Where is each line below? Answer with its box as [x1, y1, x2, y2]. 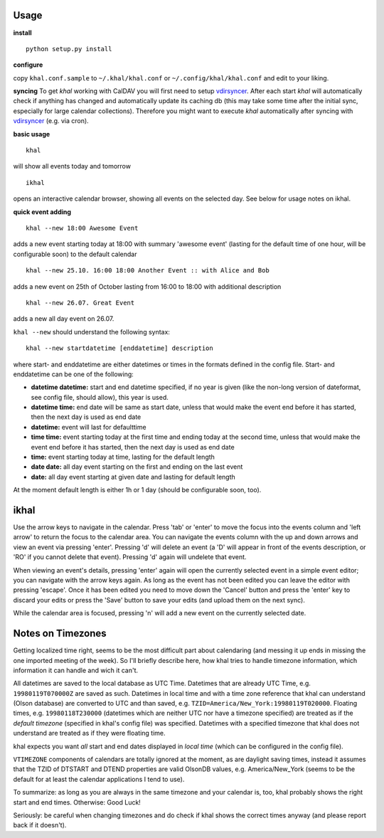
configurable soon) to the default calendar [13, 250, 137, 258]
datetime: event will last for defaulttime [31, 423, 146, 431]
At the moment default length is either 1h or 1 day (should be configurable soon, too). [13, 486, 262, 494]
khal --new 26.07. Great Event [26, 299, 135, 307]
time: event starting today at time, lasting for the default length [31, 452, 215, 462]
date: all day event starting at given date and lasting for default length [31, 472, 236, 481]
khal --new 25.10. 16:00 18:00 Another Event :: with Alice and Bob [26, 267, 270, 275]
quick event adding [13, 207, 71, 216]
